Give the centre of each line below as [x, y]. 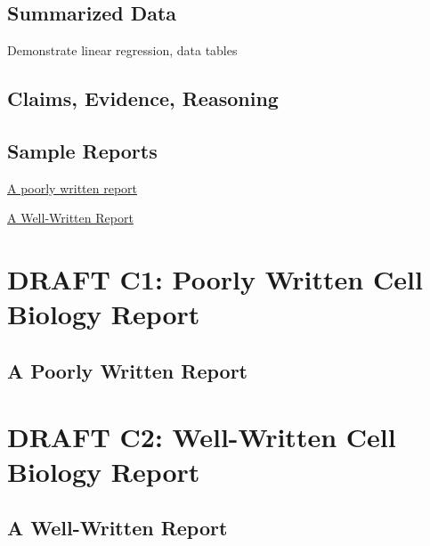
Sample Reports [82, 150]
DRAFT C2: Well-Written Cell [202, 436]
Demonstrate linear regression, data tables [122, 50]
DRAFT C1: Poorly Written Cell [215, 279]
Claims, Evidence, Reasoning [143, 98]
